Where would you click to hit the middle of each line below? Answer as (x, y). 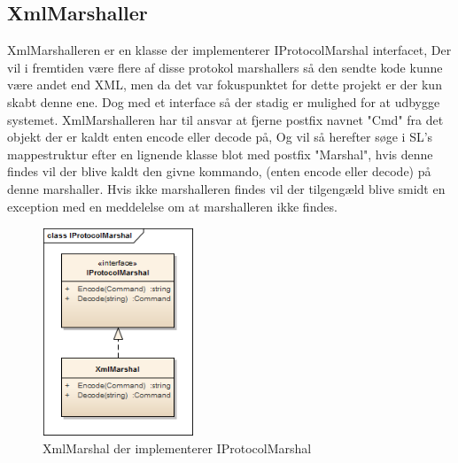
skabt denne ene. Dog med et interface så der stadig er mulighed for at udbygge (224, 101)
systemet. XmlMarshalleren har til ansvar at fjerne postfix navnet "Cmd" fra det (225, 119)
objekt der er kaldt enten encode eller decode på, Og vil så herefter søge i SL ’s (220, 137)
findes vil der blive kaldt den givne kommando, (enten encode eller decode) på (219, 171)
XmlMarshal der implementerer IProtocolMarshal (177, 448)
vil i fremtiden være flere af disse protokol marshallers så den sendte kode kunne (225, 67)
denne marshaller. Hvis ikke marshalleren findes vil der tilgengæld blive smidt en (226, 188)
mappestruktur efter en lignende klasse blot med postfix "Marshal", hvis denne (220, 154)
